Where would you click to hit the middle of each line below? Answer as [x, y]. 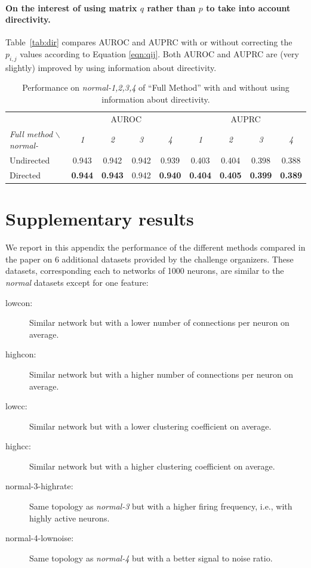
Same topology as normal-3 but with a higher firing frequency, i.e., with [161, 506]
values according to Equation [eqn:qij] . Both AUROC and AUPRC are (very [159, 53]
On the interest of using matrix [71, 7]
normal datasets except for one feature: [77, 282]
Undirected [30, 160]
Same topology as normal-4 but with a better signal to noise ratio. [151, 558]
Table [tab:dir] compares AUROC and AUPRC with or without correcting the [149, 42]
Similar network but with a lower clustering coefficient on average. [150, 426]
